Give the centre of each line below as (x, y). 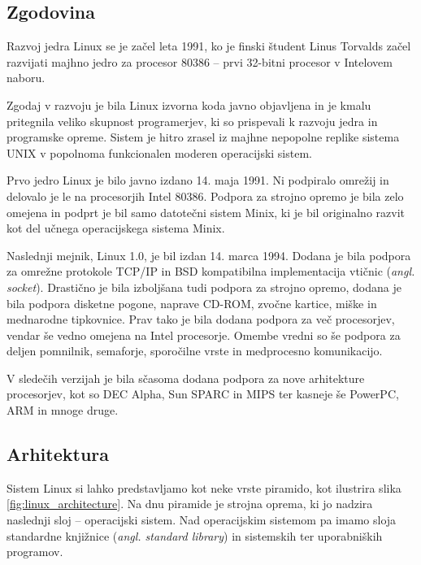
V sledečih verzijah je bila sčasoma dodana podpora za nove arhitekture (186, 378)
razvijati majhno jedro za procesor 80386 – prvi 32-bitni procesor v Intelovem (200, 61)
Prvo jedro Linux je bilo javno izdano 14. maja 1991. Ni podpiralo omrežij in (198, 180)
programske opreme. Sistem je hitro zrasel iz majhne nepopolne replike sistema (203, 137)
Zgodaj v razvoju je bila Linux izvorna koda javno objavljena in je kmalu (189, 104)
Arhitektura (58, 454)
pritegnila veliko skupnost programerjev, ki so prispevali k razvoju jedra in (192, 121)
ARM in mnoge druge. (63, 410)
